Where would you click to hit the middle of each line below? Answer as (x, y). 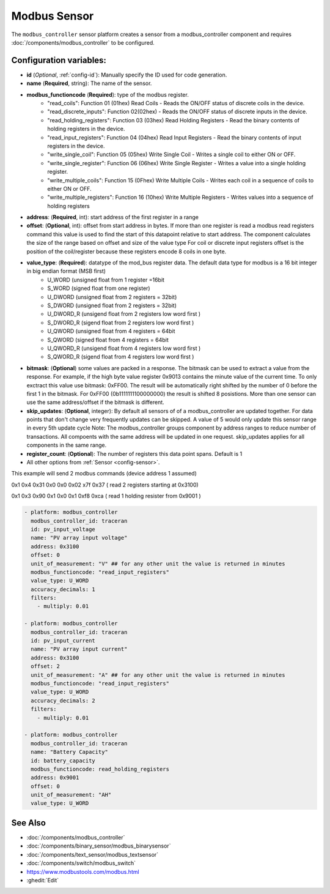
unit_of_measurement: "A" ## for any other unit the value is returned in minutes (158, 675)
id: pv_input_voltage (63, 529)
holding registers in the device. (86, 129)
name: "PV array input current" (79, 649)
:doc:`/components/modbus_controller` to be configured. (83, 42)
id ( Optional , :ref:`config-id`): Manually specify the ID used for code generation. (127, 75)
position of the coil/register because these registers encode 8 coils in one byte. (127, 251)
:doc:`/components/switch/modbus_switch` (81, 863)
